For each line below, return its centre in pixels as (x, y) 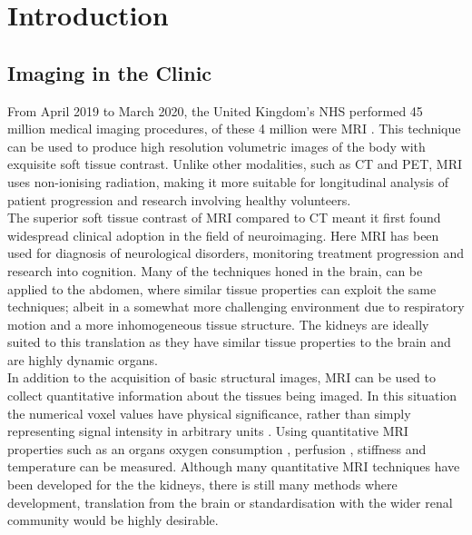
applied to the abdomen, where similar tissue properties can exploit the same (222, 288)
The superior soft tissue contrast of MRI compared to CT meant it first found (224, 218)
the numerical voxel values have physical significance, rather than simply (209, 413)
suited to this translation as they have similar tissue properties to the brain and (229, 342)
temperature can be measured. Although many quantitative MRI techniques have (234, 466)
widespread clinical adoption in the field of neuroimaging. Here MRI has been (223, 235)
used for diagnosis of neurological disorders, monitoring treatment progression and (236, 253)
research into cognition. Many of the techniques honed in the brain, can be (215, 270)
